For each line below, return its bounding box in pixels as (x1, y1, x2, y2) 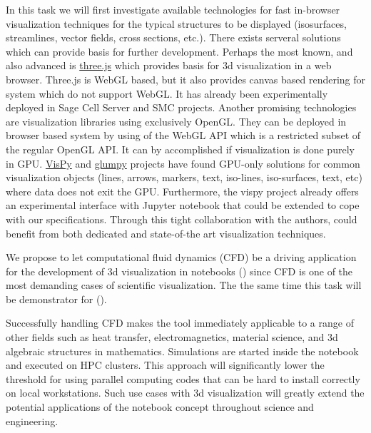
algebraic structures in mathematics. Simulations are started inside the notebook (6, 343, 359, 358)
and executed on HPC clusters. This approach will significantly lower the (6, 357, 325, 372)
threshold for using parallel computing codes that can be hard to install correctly (6, 371, 360, 386)
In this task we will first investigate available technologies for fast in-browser (6, 2, 340, 16)
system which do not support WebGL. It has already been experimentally (6, 86, 328, 101)
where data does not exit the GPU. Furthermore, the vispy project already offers (6, 183, 359, 198)
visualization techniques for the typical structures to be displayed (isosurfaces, (6, 16, 347, 31)
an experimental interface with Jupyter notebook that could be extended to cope (6, 198, 360, 213)
